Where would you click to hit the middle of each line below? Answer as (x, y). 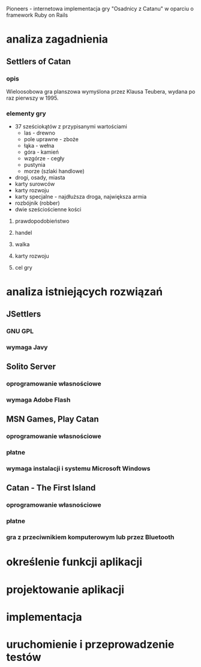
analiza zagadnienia (57, 39)
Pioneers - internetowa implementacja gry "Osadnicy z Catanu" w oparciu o (100, 9)
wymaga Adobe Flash (38, 400)
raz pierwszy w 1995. (32, 98)
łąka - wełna (39, 146)
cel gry (24, 268)
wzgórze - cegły (44, 158)
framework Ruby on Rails (37, 15)
